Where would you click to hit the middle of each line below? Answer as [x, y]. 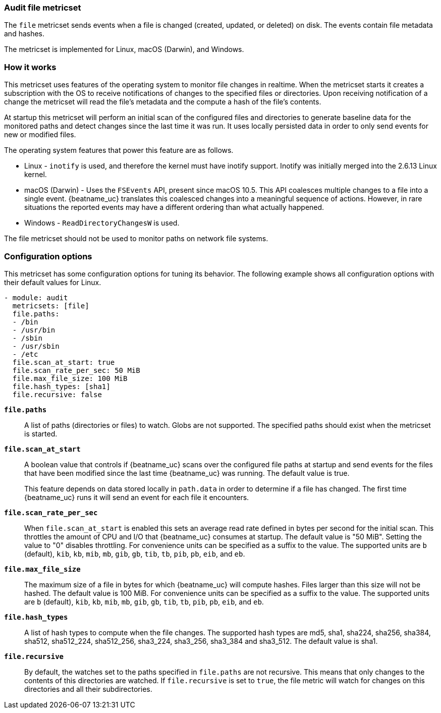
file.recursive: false [57, 394]
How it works [30, 67]
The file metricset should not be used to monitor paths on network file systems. [136, 239]
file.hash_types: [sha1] [61, 386]
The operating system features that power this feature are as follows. [119, 150]
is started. [41, 433]
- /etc [25, 354]
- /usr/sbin [36, 346]
